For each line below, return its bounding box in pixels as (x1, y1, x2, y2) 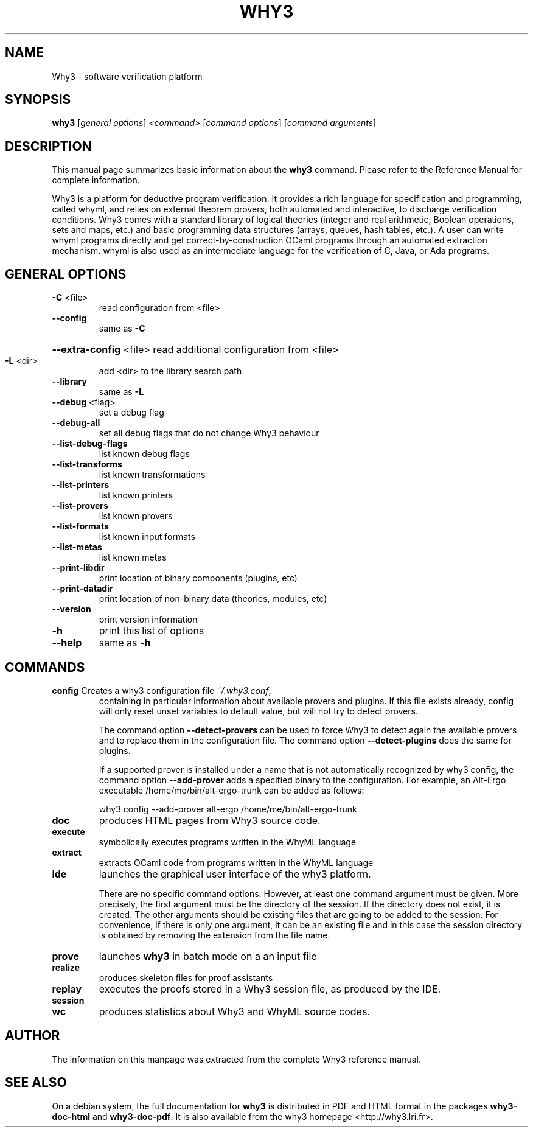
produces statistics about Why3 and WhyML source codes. (99, 1005, 370, 1018)
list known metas (99, 552, 167, 563)
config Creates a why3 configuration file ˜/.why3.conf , (52, 685, 271, 696)
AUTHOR (5, 1028, 60, 1044)
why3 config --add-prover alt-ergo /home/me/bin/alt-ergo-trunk (99, 803, 357, 814)
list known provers (99, 511, 173, 522)
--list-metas (52, 542, 102, 553)
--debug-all (52, 418, 100, 428)
